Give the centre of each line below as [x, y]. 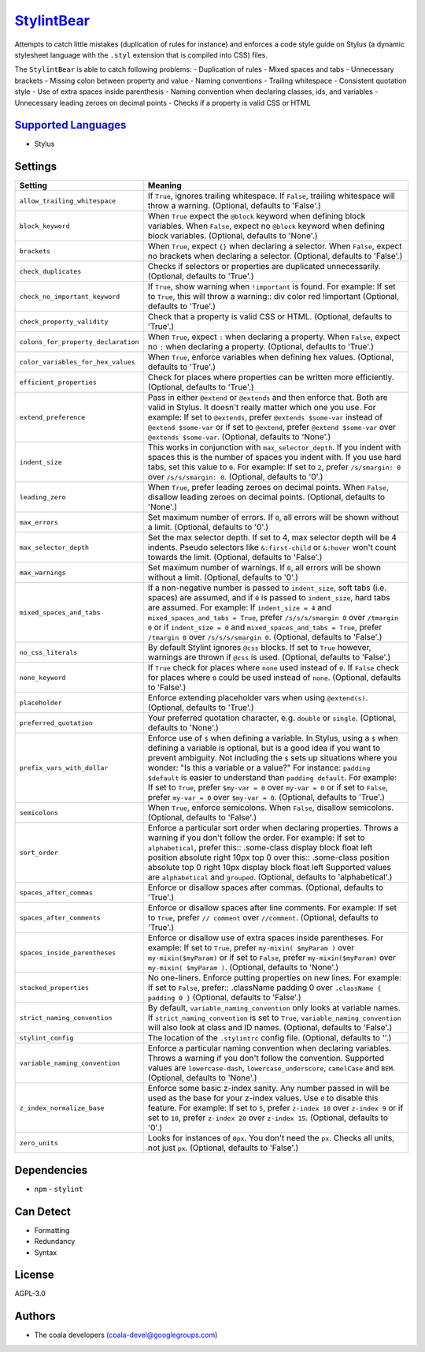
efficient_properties [58, 382]
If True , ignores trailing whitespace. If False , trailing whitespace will [271, 196]
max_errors [39, 522]
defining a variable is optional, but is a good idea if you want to [264, 748]
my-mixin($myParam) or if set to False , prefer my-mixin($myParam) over [272, 958]
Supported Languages [70, 125]
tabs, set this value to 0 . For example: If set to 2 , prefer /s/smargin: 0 [274, 467]
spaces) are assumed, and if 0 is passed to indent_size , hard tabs [269, 598]
